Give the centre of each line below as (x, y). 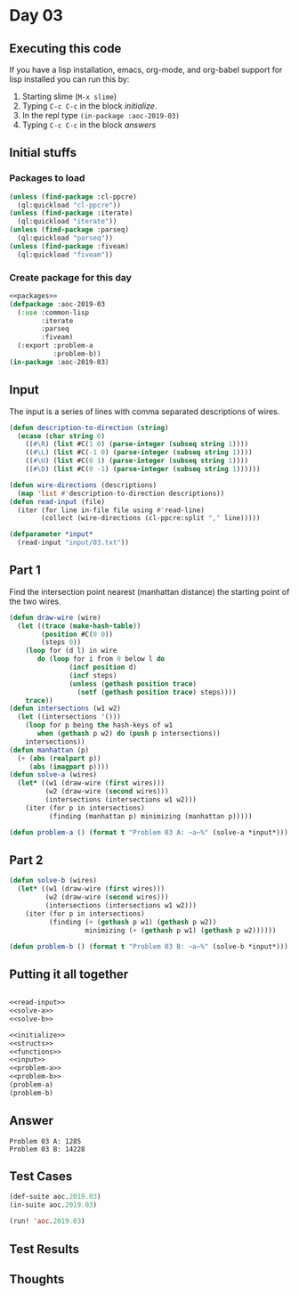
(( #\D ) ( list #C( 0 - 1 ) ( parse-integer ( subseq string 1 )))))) (143, 469)
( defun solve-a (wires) (53, 775)
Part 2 (26, 860)
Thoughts (37, 1279)
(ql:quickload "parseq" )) (65, 238)
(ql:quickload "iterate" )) (67, 222)
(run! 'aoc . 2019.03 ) (48, 1221)
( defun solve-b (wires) (53, 881)
